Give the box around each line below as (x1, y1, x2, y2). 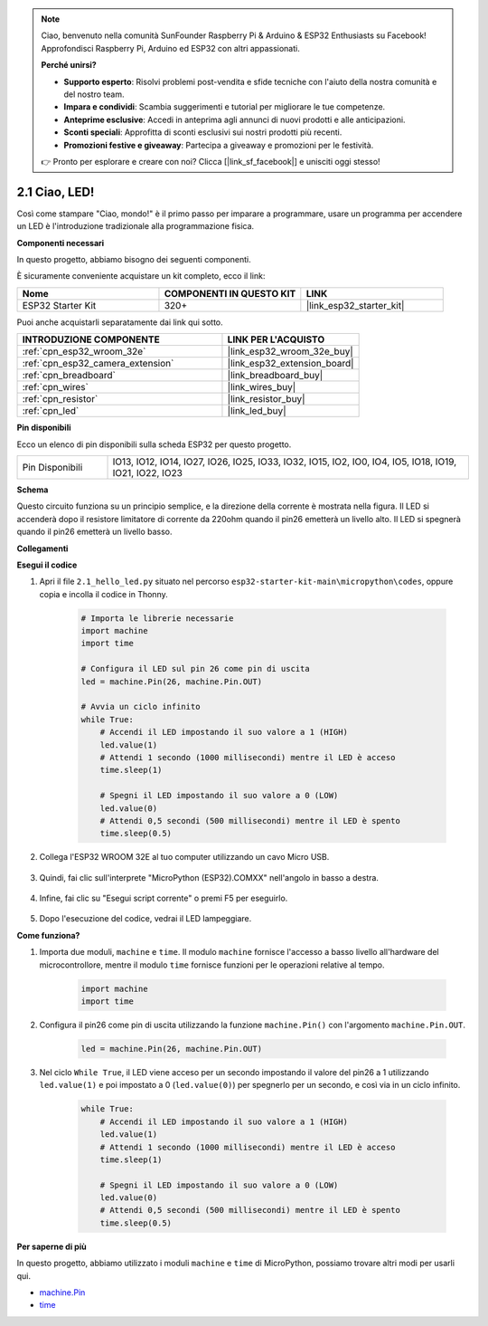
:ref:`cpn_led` (22, 405, 80, 417)
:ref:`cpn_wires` (22, 381, 89, 394)
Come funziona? (16, 930, 80, 940)
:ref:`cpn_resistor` (22, 393, 99, 405)
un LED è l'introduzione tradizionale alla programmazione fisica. (16, 221, 255, 232)
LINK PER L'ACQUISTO (227, 333, 325, 346)
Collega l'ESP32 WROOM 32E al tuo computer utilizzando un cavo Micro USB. (39, 852, 330, 863)
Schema (16, 484, 49, 495)
